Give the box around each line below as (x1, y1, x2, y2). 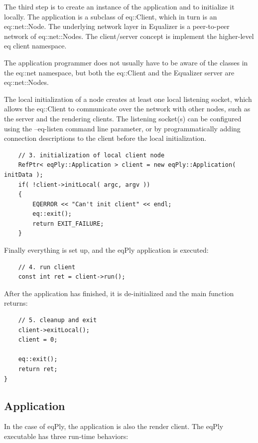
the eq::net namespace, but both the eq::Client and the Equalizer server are (4, 67, 235, 77)
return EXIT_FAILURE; (32, 220, 104, 227)
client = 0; (18, 336, 58, 344)
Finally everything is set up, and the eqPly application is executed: (4, 245, 209, 255)
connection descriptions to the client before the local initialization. (4, 133, 207, 143)
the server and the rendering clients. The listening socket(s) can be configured (4, 113, 242, 123)
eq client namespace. (4, 40, 67, 51)
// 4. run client (18, 263, 76, 271)
